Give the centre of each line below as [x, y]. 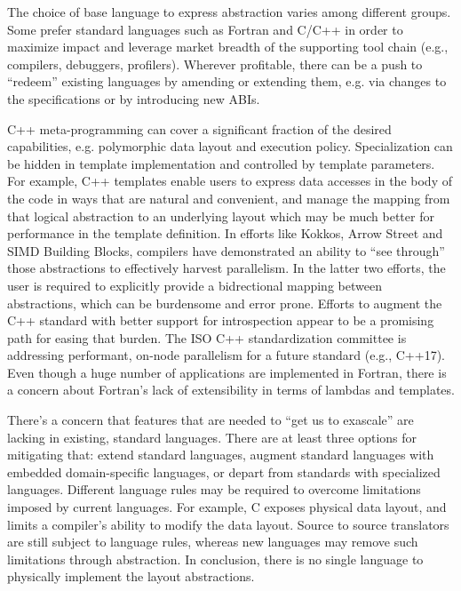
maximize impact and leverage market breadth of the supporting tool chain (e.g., [228, 47]
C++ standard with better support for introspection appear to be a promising [221, 320]
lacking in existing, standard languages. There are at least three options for [212, 437]
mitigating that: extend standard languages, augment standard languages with [221, 455]
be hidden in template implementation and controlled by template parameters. [221, 163]
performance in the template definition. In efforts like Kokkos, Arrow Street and [225, 233]
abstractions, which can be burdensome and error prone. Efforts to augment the [225, 303]
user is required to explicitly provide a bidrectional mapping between [195, 285]
